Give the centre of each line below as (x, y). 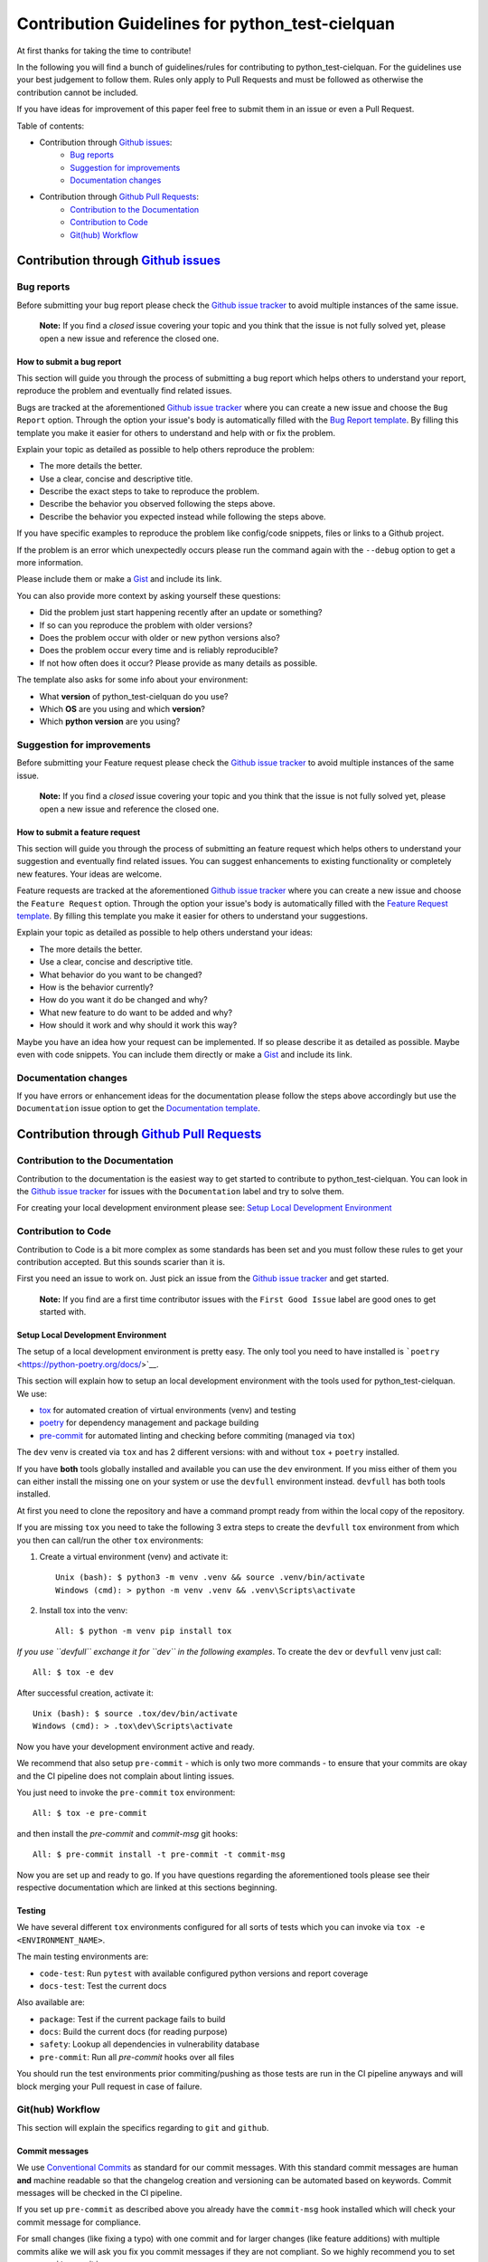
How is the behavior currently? (96, 987)
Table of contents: (51, 126)
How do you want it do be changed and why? (123, 1000)
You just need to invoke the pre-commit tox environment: (126, 1792)
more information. (50, 563)
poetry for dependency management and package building (149, 1423)
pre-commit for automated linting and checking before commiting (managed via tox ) (197, 1435)
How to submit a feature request (79, 832)
